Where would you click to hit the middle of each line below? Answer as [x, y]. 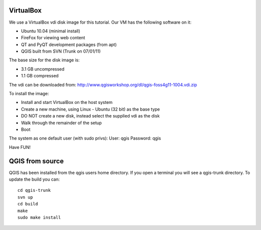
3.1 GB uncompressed [43, 69]
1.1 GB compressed [40, 76]
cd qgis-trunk [34, 190]
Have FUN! [20, 147]
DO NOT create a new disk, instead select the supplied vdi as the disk [90, 116]
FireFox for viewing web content [53, 38]
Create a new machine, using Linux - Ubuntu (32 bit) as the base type [91, 109]
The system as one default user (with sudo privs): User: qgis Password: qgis [85, 138]
